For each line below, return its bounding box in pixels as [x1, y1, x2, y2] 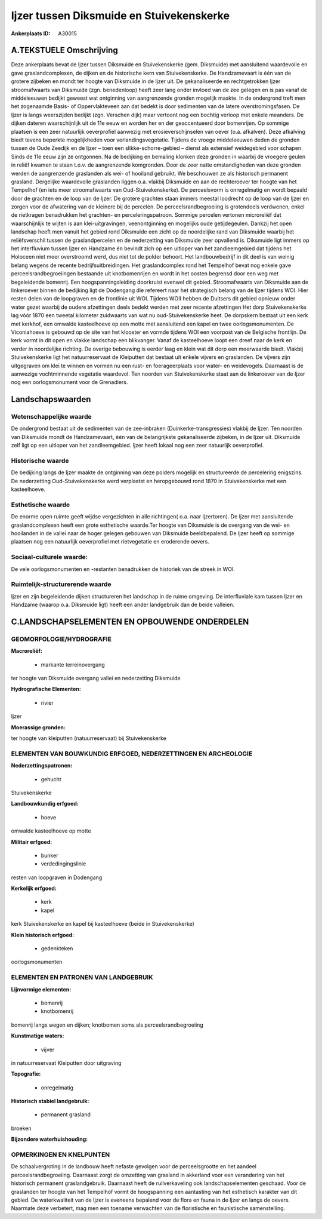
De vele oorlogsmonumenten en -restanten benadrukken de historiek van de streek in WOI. [11, 565, 236, 573]
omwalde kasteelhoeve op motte [11, 827, 92, 834]
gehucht [41, 775, 62, 782]
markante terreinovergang [41, 661, 106, 668]
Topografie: [11, 1070, 41, 1077]
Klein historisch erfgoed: [11, 931, 75, 938]
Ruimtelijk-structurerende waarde [11, 580, 112, 588]
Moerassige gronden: [11, 723, 66, 731]
